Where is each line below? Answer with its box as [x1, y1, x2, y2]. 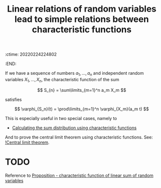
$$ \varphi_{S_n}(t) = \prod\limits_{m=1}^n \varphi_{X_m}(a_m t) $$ [14, 106, 149, 112]
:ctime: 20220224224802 [5, 51, 57, 57]
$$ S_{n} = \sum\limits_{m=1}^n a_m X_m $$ [37, 87, 126, 93]
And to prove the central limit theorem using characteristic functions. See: [5, 134, 153, 140]
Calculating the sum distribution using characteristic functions [12, 125, 137, 131]
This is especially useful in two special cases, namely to [5, 115, 117, 121]
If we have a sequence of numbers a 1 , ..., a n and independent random [5, 70, 144, 77]
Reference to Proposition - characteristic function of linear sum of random [5, 172, 154, 178]
